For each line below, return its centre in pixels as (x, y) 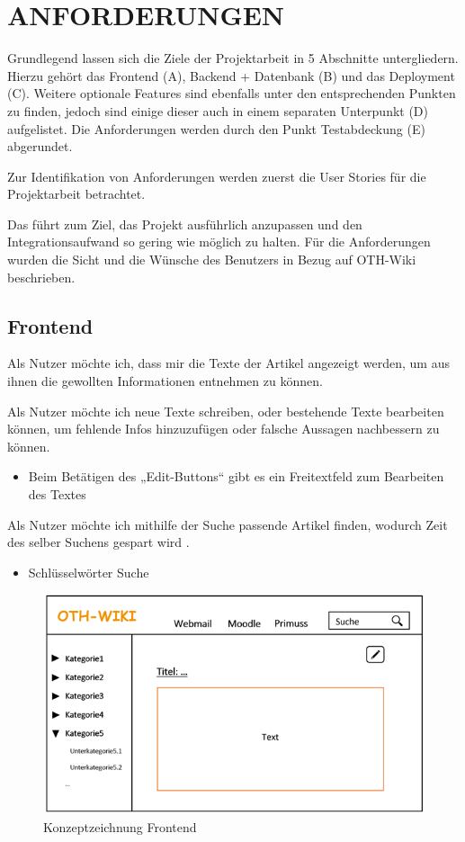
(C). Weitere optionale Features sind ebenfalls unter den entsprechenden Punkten (232, 93)
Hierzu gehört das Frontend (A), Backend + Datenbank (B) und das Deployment (231, 75)
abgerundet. (40, 146)
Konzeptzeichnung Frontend (120, 826)
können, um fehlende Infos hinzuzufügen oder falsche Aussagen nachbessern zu (224, 429)
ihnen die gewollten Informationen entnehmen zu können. (165, 381)
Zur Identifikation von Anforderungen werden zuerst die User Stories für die (217, 176)
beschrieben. (41, 277)
